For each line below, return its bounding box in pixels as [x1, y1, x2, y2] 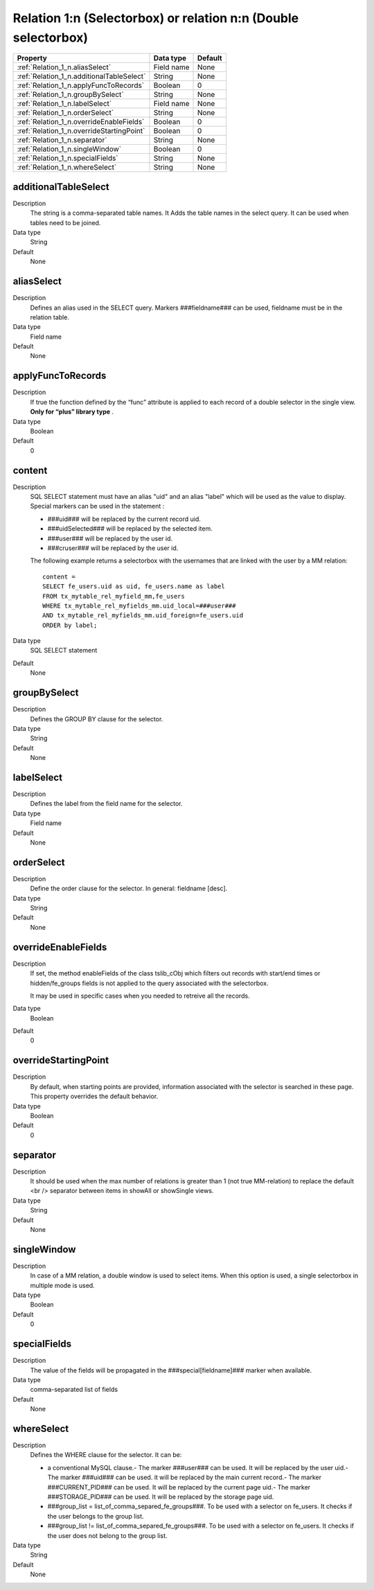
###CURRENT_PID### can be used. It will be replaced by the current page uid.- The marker [47, 1483, 311, 1491]
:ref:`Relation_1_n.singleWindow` [17, 144, 121, 154]
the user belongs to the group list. [47, 1512, 145, 1520]
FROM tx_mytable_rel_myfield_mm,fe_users [42, 592, 185, 600]
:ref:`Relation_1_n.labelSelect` [17, 99, 112, 109]
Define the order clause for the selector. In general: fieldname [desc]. [30, 884, 228, 893]
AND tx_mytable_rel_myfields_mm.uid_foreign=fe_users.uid [42, 612, 244, 619]
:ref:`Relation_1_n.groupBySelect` [17, 90, 124, 100]
